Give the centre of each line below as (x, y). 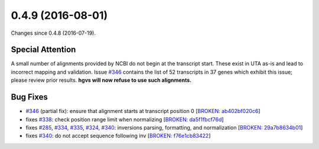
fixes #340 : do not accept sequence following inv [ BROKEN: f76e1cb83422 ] (118, 136)
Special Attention (43, 50)
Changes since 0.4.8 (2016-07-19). (53, 33)
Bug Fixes (30, 97)
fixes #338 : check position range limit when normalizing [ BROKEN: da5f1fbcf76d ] (125, 119)
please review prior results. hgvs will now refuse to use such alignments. (101, 80)
